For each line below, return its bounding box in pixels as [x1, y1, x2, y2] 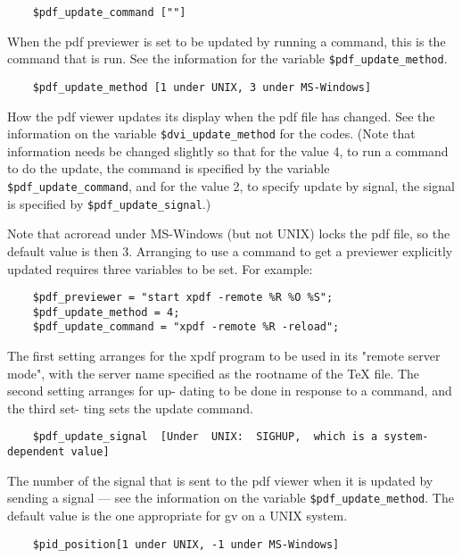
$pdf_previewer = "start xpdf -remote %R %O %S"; [32, 291, 334, 304]
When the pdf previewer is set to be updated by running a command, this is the [7, 31, 446, 50]
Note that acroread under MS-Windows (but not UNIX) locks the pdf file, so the [7, 224, 450, 243]
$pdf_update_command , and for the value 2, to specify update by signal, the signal [7, 177, 455, 195]
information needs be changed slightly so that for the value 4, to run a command [7, 141, 449, 160]
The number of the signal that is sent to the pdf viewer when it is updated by [7, 471, 433, 489]
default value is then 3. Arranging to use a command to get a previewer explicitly [7, 241, 453, 260]
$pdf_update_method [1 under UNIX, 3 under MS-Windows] [32, 80, 372, 94]
